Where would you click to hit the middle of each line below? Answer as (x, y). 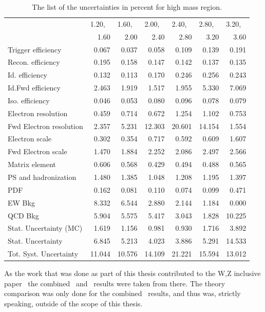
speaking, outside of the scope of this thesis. (73, 303)
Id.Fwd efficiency (34, 88)
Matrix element (32, 164)
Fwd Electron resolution (45, 126)
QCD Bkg (23, 215)
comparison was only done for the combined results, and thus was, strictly (122, 293)
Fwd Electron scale (37, 151)
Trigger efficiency (35, 49)
